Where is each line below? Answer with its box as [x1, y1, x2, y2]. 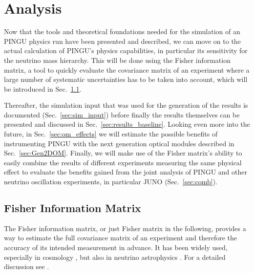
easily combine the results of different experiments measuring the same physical [4, 157, 242, 167]
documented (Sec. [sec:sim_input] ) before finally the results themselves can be [4, 109, 240, 119]
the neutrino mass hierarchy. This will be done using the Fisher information [4, 55, 231, 65]
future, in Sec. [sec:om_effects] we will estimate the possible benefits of [4, 129, 218, 139]
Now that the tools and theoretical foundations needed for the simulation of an [4, 26, 240, 37]
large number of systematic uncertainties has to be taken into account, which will [4, 74, 248, 84]
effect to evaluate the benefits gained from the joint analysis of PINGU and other [4, 167, 247, 177]
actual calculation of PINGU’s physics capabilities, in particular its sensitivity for [4, 45, 248, 56]
